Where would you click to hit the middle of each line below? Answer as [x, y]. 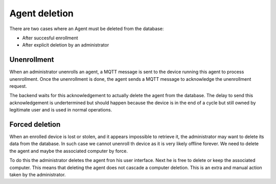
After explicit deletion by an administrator [66, 45]
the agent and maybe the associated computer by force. [68, 151]
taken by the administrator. [38, 175]
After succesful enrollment [50, 38]
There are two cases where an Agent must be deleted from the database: [87, 29]
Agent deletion [41, 13]
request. [18, 86]
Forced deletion [35, 124]
